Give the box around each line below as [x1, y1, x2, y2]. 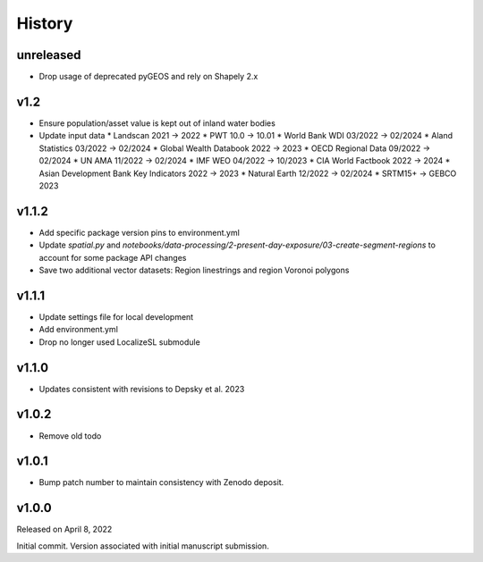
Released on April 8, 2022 [16, 524, 113, 535]
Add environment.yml [38, 324, 118, 335]
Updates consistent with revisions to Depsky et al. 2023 [38, 383, 245, 394]
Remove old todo [38, 430, 102, 441]
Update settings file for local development [38, 311, 194, 322]
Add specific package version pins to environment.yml [38, 227, 241, 238]
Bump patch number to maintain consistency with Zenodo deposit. [38, 477, 284, 488]
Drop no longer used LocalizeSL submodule [38, 336, 200, 348]
